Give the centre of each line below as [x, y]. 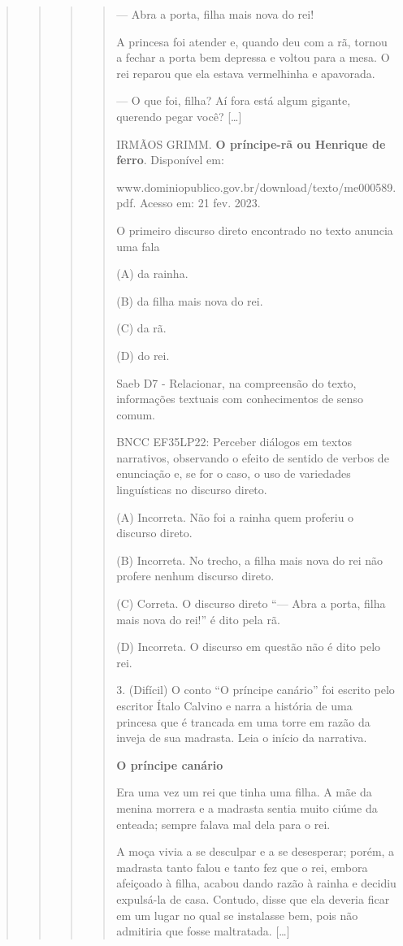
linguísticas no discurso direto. [192, 490]
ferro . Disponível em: [170, 160]
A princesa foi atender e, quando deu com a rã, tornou [252, 41]
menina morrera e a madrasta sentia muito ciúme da [247, 807]
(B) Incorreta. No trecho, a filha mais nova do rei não [250, 560]
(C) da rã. [141, 328]
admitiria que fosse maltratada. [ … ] [203, 931]
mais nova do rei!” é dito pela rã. [198, 619]
